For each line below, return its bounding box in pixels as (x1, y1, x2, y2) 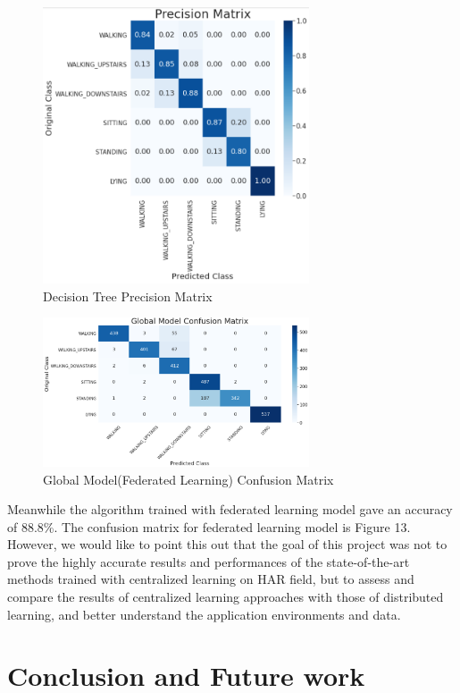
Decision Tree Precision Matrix (43, 286, 213, 305)
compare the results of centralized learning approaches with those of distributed (7, 587, 444, 606)
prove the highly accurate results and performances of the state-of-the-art (7, 552, 410, 570)
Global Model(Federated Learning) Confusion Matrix (43, 469, 334, 488)
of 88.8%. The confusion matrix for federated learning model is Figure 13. (7, 517, 411, 536)
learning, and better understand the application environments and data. (7, 604, 401, 623)
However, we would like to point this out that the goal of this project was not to (7, 535, 447, 554)
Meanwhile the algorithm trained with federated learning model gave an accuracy (7, 500, 453, 519)
